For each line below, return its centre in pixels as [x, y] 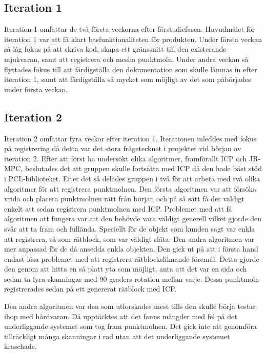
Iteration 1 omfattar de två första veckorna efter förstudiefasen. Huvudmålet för [130, 29]
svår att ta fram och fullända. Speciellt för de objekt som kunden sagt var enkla [130, 228]
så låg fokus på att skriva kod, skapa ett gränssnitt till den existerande [115, 49]
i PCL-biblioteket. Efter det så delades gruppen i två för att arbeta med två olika [132, 178]
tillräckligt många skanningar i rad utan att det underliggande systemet [117, 336]
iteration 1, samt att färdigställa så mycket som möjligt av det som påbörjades [128, 79]
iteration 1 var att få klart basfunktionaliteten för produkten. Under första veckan [133, 39]
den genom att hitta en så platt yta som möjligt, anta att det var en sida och [126, 269]
